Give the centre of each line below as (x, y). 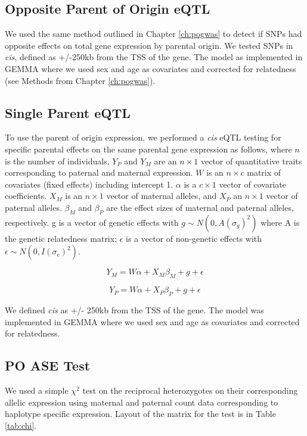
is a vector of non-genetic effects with (194, 238)
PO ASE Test (48, 365)
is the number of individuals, (57, 161)
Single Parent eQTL (68, 112)
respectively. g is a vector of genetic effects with (92, 222)
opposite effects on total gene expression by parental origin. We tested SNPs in (149, 45)
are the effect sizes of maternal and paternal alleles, (200, 207)
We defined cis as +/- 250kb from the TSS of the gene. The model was (134, 309)
